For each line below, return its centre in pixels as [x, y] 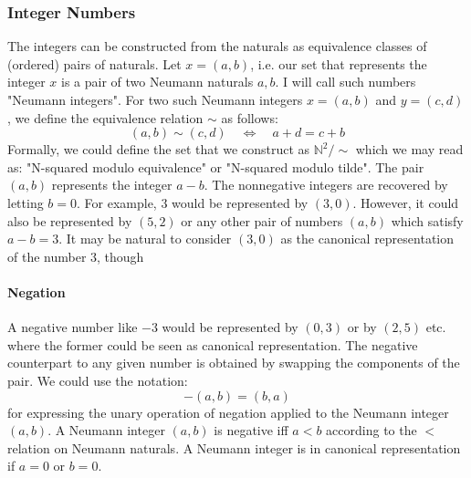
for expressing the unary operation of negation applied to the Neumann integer [228, 412]
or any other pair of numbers [262, 220]
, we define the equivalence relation [105, 117]
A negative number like [73, 327]
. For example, [117, 202]
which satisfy [427, 220]
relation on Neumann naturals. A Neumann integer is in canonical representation [234, 447]
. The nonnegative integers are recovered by [326, 185]
